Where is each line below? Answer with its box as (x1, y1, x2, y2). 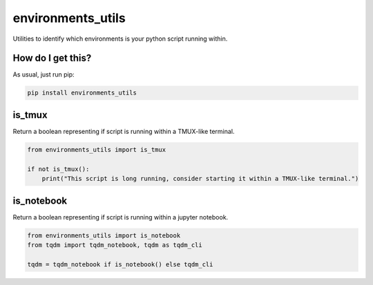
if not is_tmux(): (27, 165, 90, 173)
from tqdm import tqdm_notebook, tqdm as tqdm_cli (27, 241, 203, 248)
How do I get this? (12, 52, 92, 64)
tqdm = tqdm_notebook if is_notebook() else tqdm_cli (27, 260, 213, 268)
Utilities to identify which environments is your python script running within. (12, 35, 228, 43)
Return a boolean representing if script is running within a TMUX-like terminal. (12, 127, 235, 135)
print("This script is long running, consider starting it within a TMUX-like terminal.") (41, 175, 359, 183)
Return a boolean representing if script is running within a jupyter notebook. (12, 213, 229, 221)
